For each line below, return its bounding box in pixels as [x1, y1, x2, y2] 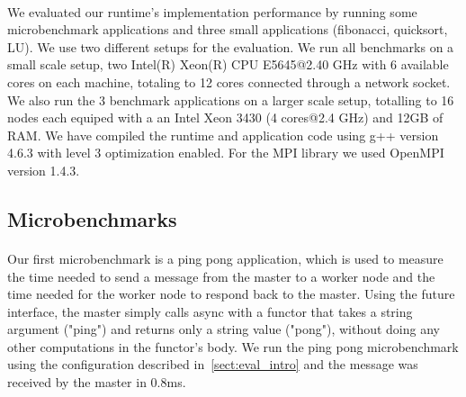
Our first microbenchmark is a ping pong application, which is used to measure [7, 248, 444, 267]
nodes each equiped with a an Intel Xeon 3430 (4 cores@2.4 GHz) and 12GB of [7, 108, 444, 127]
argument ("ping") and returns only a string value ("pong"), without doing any [7, 320, 440, 338]
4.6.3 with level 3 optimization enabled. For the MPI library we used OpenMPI [7, 143, 444, 162]
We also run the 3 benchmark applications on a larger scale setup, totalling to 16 [7, 90, 454, 109]
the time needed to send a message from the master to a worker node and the [7, 266, 435, 285]
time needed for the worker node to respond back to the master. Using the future [7, 284, 455, 303]
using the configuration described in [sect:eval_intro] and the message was [7, 355, 418, 374]
